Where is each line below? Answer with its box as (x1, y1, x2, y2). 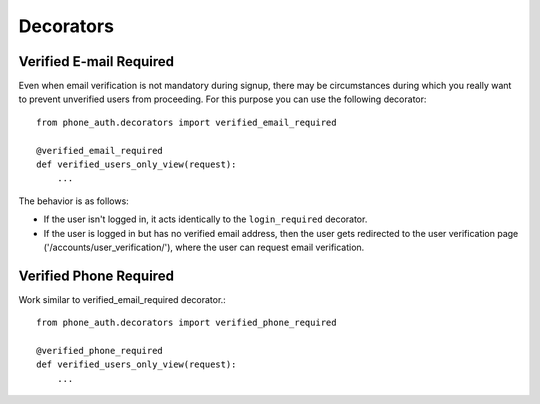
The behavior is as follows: (18, 195, 129, 207)
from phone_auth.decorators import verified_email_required (36, 116, 337, 128)
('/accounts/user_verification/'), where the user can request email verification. (43, 241, 365, 253)
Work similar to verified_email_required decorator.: (18, 293, 227, 305)
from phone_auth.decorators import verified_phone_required (36, 317, 337, 329)
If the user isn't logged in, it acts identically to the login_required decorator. (43, 213, 368, 225)
